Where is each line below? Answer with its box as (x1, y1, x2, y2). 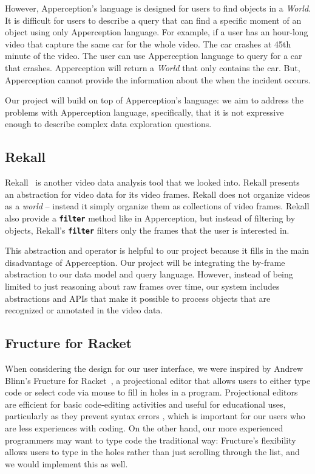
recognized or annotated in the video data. (5, 304, 163, 316)
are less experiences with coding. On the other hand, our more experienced (5, 421, 283, 434)
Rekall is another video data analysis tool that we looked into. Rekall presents (5, 176, 300, 189)
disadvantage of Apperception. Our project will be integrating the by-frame (5, 256, 285, 268)
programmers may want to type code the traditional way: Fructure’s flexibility (5, 433, 296, 446)
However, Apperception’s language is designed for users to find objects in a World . (5, 2, 311, 14)
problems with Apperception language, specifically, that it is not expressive (5, 105, 284, 118)
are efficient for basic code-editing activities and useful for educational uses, (5, 397, 286, 410)
